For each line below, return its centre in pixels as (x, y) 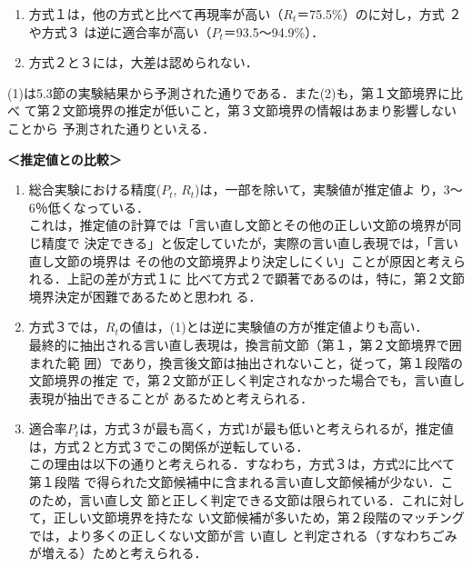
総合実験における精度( (95, 189)
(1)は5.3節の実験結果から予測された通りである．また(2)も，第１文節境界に (229, 92)
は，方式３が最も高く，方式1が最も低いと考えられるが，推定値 (266, 428)
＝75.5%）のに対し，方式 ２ (379, 14)
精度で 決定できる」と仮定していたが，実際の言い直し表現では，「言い (250, 242)
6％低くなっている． (89, 207)
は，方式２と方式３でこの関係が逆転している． (169, 446)
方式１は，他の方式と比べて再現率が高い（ (156, 14)
